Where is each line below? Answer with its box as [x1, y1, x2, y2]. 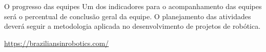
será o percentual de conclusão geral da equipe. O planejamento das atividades [4, 11, 251, 21]
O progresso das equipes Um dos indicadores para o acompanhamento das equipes [4, 1, 262, 11]
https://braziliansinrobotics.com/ [4, 37, 109, 48]
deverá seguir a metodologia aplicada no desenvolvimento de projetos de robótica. [4, 21, 261, 31]
